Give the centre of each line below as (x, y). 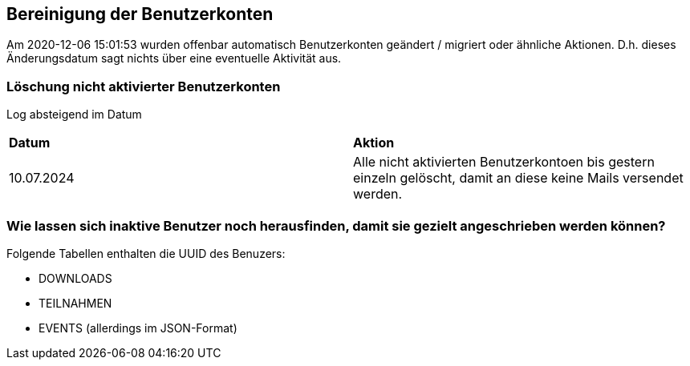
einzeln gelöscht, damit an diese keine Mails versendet (518, 178)
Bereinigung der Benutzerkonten (140, 14)
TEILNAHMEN (75, 303)
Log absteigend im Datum (74, 115)
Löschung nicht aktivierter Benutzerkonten (144, 86)
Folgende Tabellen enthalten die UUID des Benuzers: (146, 253)
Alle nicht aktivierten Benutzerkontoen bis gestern (504, 162)
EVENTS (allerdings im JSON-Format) (138, 328)
